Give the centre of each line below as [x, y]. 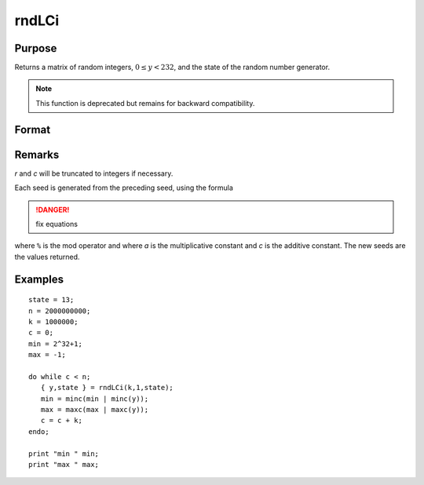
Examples [39, 279]
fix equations [57, 224]
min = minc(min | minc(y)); [95, 399]
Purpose [36, 48]
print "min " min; [64, 454]
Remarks [37, 154]
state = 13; [51, 300]
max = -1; [47, 355]
